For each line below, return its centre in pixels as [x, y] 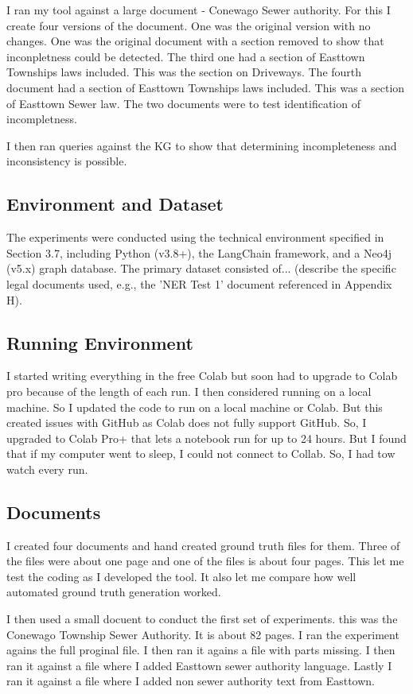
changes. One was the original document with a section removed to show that [195, 41]
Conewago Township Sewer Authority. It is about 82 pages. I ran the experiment [203, 634]
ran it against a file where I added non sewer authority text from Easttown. [191, 681]
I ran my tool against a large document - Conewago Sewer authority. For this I [199, 10]
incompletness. [42, 119]
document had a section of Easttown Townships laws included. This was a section [206, 87]
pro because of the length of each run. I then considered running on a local [189, 391]
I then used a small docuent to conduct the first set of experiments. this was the [202, 619]
